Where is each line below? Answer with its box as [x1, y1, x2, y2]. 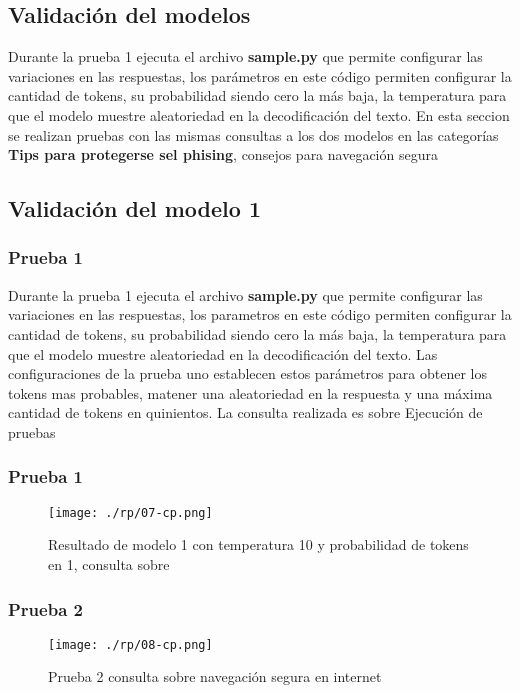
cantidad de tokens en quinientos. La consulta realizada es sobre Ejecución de [8, 402, 483, 423]
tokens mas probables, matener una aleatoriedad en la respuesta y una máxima [8, 382, 493, 403]
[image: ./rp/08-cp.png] [48, 637, 213, 652]
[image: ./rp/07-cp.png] [48, 505, 213, 520]
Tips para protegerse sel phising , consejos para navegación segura [8, 144, 438, 165]
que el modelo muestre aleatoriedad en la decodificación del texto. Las [8, 343, 438, 364]
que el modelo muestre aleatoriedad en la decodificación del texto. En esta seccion [8, 104, 510, 125]
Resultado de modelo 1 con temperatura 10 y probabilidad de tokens [48, 534, 469, 555]
